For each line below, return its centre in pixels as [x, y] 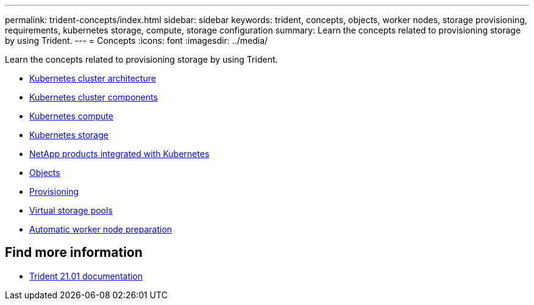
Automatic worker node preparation [101, 229]
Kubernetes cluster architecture [93, 78]
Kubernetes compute [71, 116]
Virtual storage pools [71, 210]
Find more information [74, 253]
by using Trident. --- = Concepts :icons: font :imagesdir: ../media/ [137, 40]
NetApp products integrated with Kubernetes [119, 154]
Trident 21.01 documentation [86, 276]
